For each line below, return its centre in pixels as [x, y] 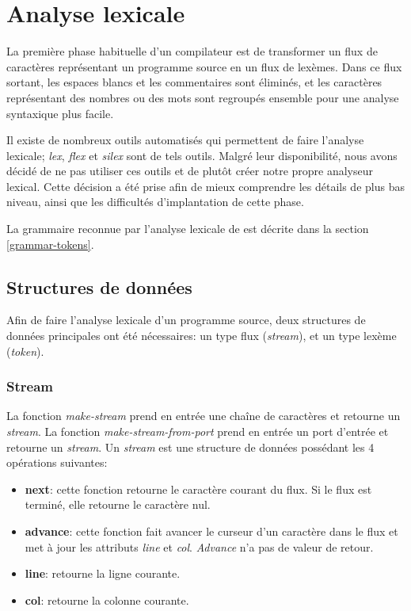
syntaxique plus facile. [60, 113]
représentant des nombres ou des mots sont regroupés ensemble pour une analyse [203, 97]
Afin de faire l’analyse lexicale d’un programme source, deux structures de [186, 320]
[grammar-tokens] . [50, 244]
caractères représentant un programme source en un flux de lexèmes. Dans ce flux [204, 66]
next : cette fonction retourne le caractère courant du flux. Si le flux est [198, 489]
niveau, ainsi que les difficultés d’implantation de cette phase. [155, 202]
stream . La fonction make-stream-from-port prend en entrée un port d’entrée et [198, 432]
